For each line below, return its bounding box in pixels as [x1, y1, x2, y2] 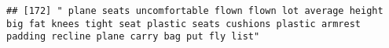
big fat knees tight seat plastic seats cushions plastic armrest [6, 18, 361, 29]
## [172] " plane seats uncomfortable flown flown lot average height [6, 5, 383, 16]
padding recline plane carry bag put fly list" [6, 31, 260, 43]
